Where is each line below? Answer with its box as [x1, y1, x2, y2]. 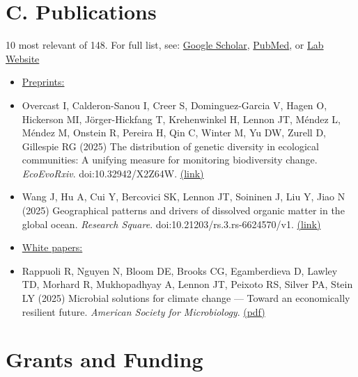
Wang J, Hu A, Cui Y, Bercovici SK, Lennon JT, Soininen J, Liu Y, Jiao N [22, 189, 345, 204]
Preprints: [22, 74, 65, 89]
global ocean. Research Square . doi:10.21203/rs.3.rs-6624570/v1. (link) [22, 216, 321, 231]
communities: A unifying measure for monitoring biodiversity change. [22, 152, 318, 167]
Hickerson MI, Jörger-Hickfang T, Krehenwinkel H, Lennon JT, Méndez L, [22, 111, 341, 126]
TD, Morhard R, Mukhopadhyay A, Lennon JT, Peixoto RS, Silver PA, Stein [22, 277, 353, 291]
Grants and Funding [6, 345, 203, 374]
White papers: [22, 240, 83, 255]
